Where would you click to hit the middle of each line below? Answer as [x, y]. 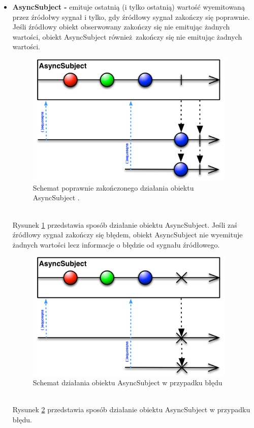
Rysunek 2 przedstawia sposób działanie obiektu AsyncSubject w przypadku [131, 409]
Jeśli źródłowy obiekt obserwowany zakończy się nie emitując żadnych [121, 27]
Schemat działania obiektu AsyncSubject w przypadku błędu [128, 383]
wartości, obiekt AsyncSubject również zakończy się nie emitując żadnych [127, 36]
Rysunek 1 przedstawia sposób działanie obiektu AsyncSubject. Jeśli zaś [125, 224]
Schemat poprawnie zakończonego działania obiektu [113, 187]
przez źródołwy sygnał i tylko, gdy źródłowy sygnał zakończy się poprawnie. [131, 17]
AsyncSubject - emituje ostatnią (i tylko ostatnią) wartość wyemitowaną [129, 7]
